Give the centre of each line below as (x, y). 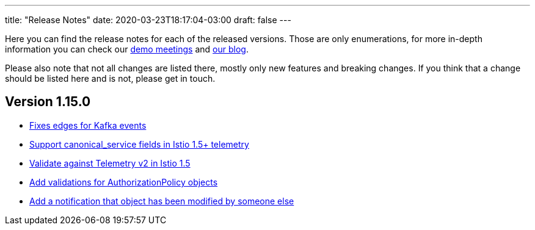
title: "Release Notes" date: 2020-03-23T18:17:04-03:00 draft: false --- (148, 20)
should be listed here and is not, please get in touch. (110, 78)
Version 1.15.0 (48, 102)
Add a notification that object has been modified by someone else (162, 201)
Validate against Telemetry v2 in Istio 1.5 (110, 163)
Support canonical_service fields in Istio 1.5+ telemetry (139, 144)
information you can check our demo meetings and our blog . (127, 49)
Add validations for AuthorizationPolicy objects (124, 182)
